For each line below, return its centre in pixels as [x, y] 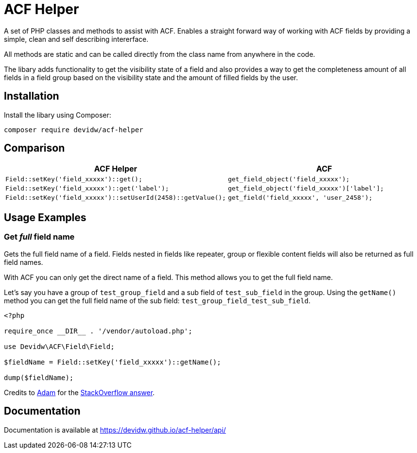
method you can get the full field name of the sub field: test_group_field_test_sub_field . [157, 300]
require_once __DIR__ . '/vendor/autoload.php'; [98, 331]
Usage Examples [45, 217]
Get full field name [39, 237]
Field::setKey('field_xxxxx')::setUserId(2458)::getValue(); [116, 198]
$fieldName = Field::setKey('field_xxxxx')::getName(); [113, 362]
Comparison [35, 148]
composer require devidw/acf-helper [74, 130]
